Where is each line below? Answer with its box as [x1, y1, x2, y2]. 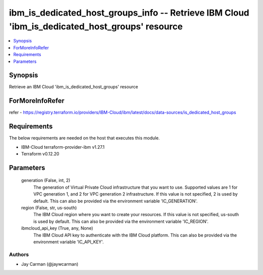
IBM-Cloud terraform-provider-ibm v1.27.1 [21, 144, 105, 150]
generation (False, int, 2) [21, 177, 71, 183]
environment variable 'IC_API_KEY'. [33, 239, 104, 245]
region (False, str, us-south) [21, 205, 77, 211]
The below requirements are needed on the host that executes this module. [9, 135, 160, 141]
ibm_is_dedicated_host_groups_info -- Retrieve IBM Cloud [9, 7, 249, 18]
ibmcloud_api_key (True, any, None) [21, 225, 94, 231]
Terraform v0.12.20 [21, 151, 59, 157]
